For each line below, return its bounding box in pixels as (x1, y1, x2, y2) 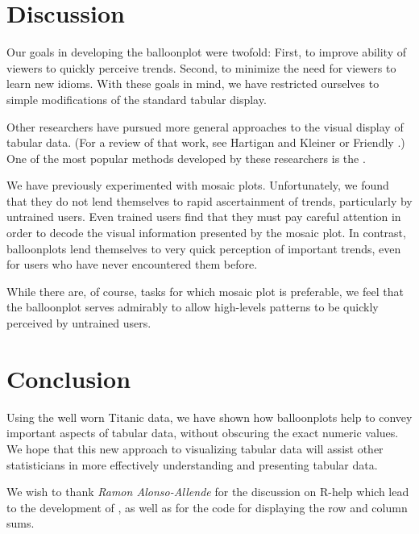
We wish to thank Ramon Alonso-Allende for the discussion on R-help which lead (6, 483, 409, 500)
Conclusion (6, 361, 131, 394)
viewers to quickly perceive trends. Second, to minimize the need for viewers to (6, 59, 396, 76)
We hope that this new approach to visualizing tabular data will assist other (6, 440, 384, 457)
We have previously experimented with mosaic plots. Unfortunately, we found (6, 177, 389, 194)
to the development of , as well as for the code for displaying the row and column (6, 499, 408, 515)
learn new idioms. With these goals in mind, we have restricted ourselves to (6, 75, 380, 92)
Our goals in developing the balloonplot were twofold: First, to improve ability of (6, 44, 406, 60)
